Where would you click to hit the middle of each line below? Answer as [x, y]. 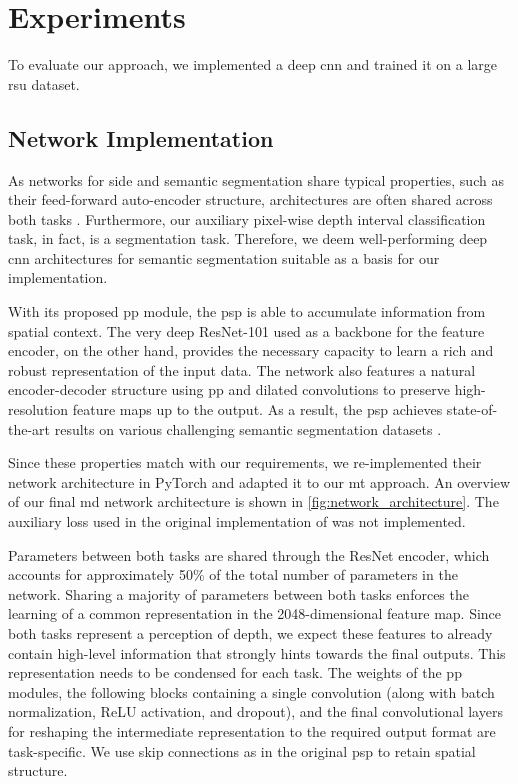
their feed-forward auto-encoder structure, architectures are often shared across [250, 199]
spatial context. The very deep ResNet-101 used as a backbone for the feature [246, 330]
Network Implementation [141, 137]
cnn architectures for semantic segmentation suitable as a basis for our [224, 257]
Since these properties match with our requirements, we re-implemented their [245, 462]
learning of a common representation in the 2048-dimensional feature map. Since [255, 613]
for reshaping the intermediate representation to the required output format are [252, 730]
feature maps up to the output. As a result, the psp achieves [257, 409]
